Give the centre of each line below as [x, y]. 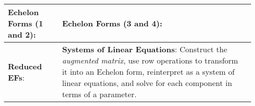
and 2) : [22, 34]
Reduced [25, 66]
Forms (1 [25, 23]
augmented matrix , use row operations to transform [150, 60]
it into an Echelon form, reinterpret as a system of [148, 72]
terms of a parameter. [99, 94]
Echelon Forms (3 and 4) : [112, 23]
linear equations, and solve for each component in [147, 83]
